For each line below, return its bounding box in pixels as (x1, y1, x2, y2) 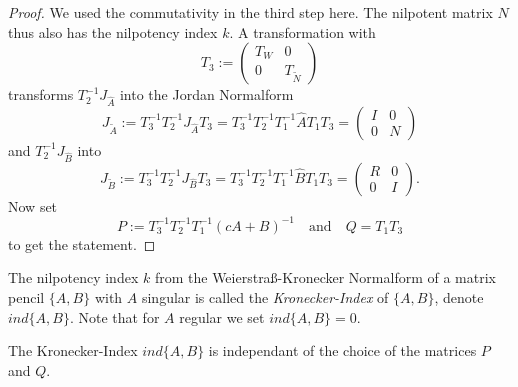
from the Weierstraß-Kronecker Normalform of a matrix (154, 267, 496, 288)
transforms (8, 84, 74, 105)
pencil (8, 286, 45, 307)
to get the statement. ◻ (8, 233, 156, 254)
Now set (8, 195, 58, 216)
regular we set (179, 306, 265, 327)
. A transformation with (229, 21, 376, 42)
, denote (434, 286, 484, 307)
